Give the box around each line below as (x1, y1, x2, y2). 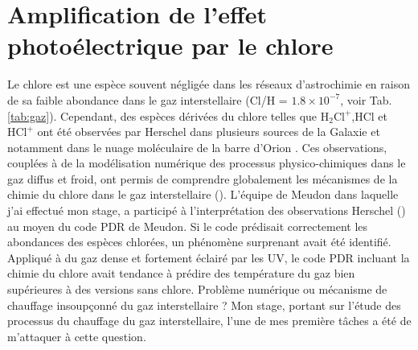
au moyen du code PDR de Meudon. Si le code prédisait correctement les (7, 217, 368, 234)
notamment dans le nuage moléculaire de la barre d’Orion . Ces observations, (7, 138, 387, 155)
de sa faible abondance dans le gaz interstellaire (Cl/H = (7, 91, 288, 108)
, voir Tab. (340, 91, 392, 108)
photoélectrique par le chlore (7, 29, 334, 62)
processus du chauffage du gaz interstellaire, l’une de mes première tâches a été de (7, 312, 412, 329)
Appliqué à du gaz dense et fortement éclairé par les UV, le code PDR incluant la (7, 249, 410, 266)
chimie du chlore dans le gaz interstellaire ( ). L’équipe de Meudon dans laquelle (7, 186, 399, 203)
